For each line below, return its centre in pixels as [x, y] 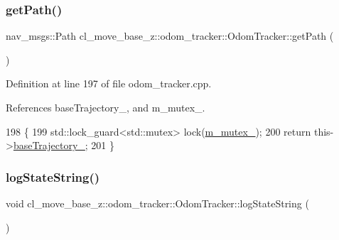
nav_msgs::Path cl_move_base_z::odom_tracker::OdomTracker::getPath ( [170, 36]
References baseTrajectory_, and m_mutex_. [106, 107]
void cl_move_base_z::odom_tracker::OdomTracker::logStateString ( [157, 203]
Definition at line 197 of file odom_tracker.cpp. [109, 83]
